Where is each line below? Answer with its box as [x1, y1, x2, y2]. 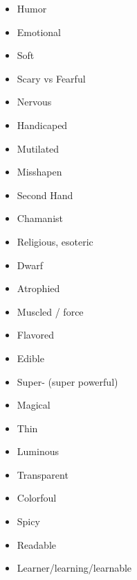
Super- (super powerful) [17, 374, 118, 389]
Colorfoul [17, 491, 57, 505]
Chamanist [17, 211, 63, 225]
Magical [17, 398, 51, 412]
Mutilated [17, 141, 60, 155]
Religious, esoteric [17, 234, 93, 248]
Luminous [17, 444, 59, 459]
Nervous [17, 94, 52, 109]
